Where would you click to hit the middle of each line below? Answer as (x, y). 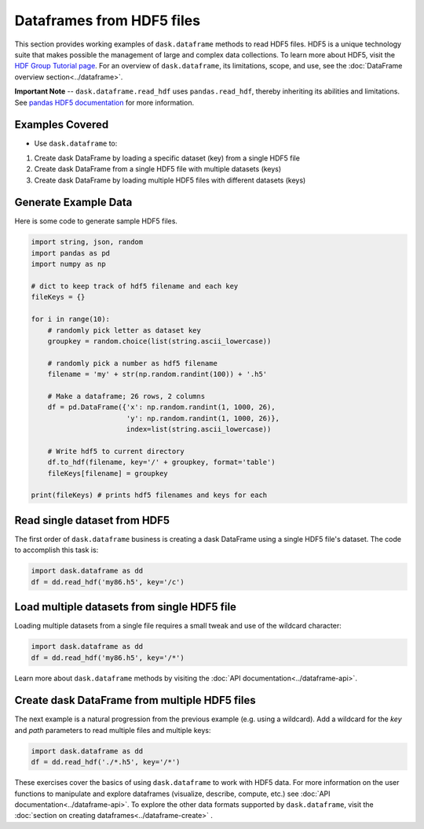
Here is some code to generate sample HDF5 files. (96, 221)
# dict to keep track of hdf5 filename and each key (135, 286)
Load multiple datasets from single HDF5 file (126, 607)
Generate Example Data (73, 203)
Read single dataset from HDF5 (92, 520)
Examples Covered (62, 125)
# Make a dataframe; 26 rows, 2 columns (126, 396)
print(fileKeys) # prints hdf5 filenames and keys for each (149, 495)
